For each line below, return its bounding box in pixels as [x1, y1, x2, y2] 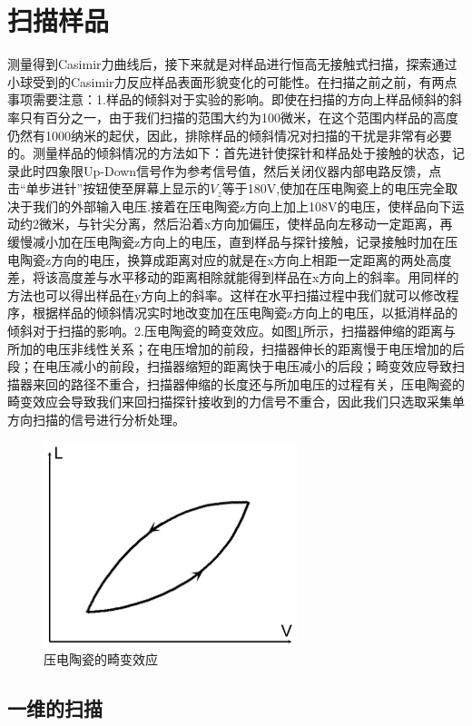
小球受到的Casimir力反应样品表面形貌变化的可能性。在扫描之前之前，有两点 [7, 72, 457, 91]
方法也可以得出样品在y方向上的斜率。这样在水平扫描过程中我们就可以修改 [7, 285, 447, 304]
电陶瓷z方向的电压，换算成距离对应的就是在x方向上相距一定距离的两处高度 [7, 250, 452, 269]
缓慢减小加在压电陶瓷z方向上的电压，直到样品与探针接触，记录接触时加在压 [7, 232, 458, 251]
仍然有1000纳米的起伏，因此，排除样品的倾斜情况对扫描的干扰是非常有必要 [7, 125, 452, 144]
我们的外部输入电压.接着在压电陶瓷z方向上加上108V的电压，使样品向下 [32, 196, 452, 215]
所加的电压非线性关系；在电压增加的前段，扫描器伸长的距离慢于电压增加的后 [7, 338, 465, 358]
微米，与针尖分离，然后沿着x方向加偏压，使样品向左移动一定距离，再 [38, 214, 453, 233]
